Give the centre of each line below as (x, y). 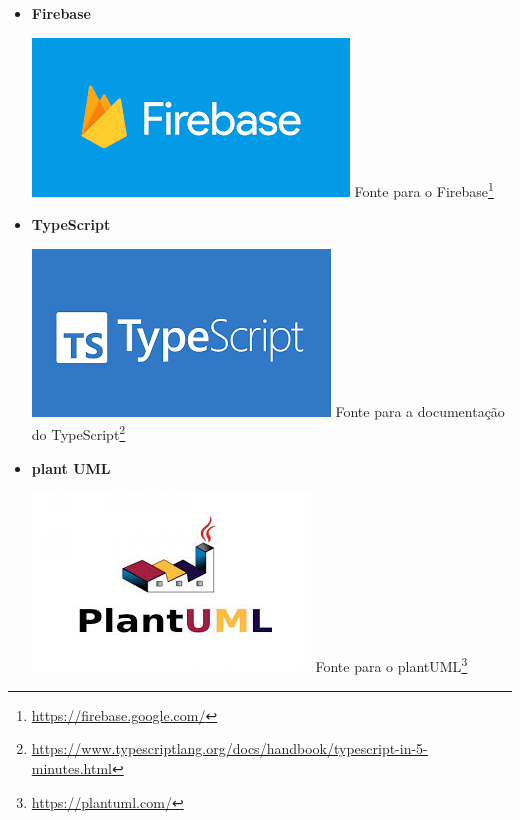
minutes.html (71, 768)
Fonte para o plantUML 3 (391, 665)
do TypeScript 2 (78, 433)
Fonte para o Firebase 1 (424, 189)
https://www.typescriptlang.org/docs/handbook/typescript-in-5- (229, 748)
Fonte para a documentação (420, 410)
